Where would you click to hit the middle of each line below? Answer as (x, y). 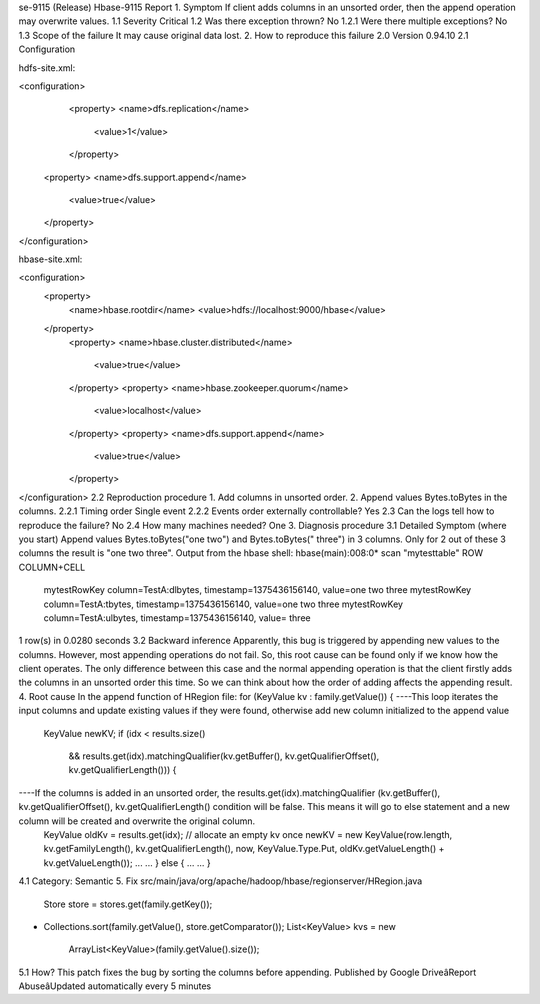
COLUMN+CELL (52, 567)
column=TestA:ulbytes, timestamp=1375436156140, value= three (177, 617)
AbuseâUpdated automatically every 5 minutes (115, 986)
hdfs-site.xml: (47, 67)
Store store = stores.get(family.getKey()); (128, 904)
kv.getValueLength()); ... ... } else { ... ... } (127, 862)
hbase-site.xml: (50, 259)
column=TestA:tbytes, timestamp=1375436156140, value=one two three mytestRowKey (223, 604)
